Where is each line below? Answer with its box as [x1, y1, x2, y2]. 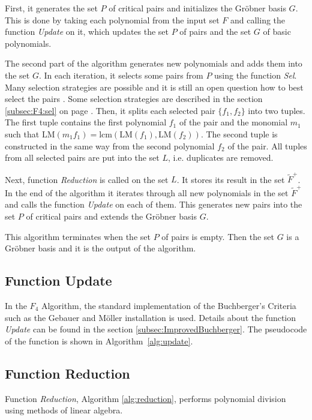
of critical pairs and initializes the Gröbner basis [109, 2, 286, 14]
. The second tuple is [200, 127, 278, 140]
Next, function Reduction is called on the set [5, 173, 169, 185]
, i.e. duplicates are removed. [167, 151, 274, 164]
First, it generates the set [5, 2, 98, 14]
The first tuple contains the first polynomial [5, 116, 167, 128]
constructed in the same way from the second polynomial [5, 139, 215, 152]
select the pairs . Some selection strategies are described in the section [5, 92, 263, 105]
